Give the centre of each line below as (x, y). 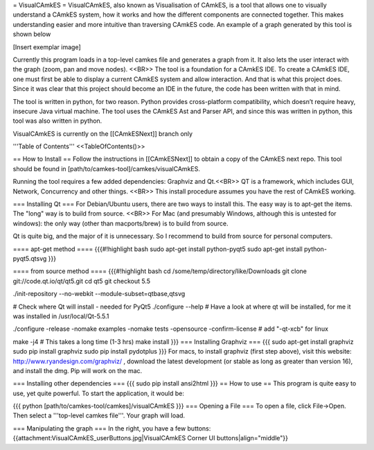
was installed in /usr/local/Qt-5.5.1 (61, 316)
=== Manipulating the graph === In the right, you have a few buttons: (112, 428)
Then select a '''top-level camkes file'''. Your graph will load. (99, 415)
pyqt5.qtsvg (30, 258)
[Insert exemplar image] (47, 47)
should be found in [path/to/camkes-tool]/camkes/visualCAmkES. (106, 168)
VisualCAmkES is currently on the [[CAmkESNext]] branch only (103, 133)
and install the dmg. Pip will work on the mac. (78, 370)
